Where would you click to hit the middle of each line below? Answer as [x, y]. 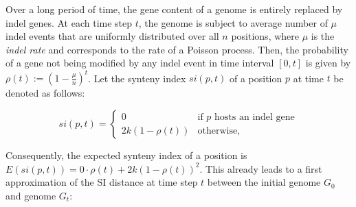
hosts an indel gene [255, 117]
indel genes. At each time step [69, 22]
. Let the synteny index [137, 78]
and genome [31, 195]
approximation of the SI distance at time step [102, 182]
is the [323, 36]
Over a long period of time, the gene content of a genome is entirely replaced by [174, 9]
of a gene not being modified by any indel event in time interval [140, 63]
